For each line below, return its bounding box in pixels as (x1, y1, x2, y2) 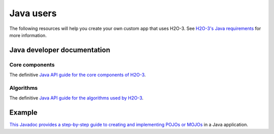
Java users (9, 8, 57, 19)
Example (9, 108, 38, 117)
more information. (9, 32, 47, 38)
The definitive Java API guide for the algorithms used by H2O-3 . (9, 95, 144, 101)
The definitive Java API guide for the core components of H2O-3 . (9, 72, 146, 78)
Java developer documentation (9, 46, 111, 54)
